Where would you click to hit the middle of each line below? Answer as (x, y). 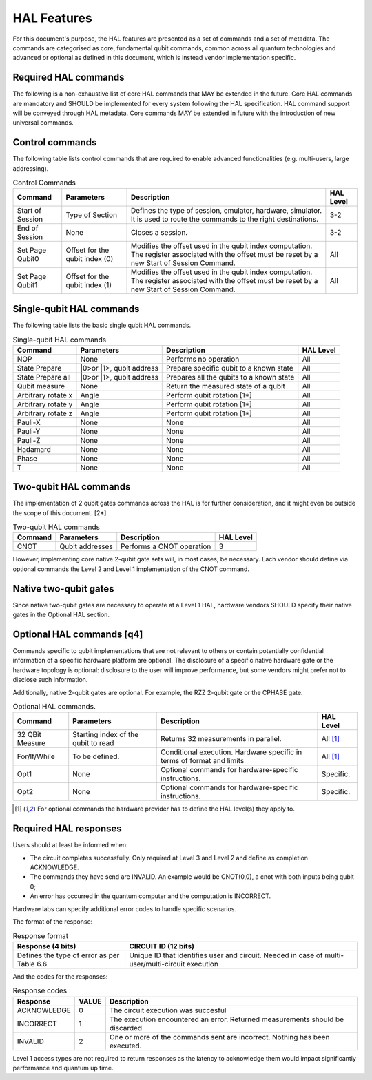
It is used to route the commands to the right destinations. (224, 219)
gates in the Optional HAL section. (61, 615)
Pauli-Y (29, 431)
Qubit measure (41, 386)
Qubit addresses (86, 546)
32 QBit (29, 735)
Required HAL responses (67, 829)
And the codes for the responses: (60, 976)
